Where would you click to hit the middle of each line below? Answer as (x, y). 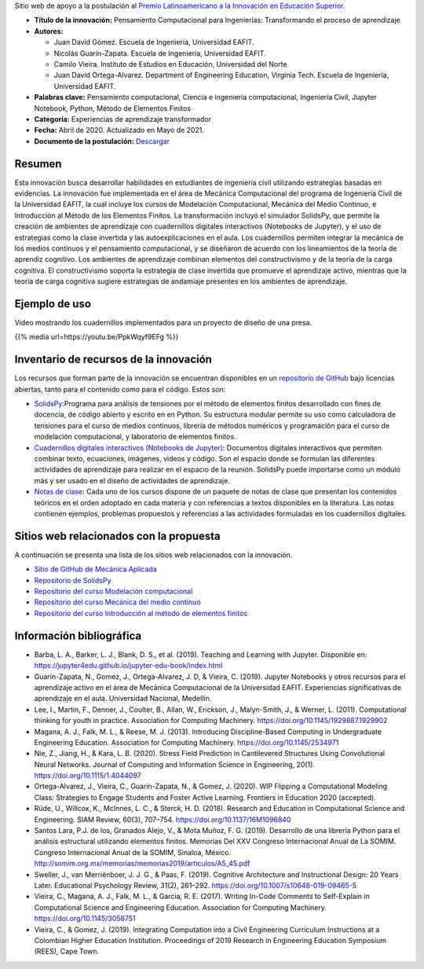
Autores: (49, 31)
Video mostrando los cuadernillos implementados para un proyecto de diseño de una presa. (163, 323)
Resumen (38, 164)
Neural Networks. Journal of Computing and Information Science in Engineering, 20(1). (175, 764)
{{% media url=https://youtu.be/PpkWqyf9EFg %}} (97, 337)
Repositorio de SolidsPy (73, 580)
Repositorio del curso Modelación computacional (113, 591)
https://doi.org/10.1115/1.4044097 (88, 776)
